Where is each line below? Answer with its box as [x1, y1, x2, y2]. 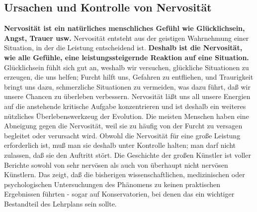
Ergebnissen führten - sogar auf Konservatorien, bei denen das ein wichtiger [4, 189, 235, 199]
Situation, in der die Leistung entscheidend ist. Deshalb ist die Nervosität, [4, 42, 243, 53]
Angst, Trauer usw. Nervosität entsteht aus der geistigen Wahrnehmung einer [4, 32, 249, 43]
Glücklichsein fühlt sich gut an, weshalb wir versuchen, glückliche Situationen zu [4, 62, 249, 72]
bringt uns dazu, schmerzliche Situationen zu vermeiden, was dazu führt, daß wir [4, 81, 251, 92]
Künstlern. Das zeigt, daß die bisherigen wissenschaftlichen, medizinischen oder [4, 169, 245, 180]
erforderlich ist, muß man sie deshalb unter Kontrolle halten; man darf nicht [4, 140, 236, 150]
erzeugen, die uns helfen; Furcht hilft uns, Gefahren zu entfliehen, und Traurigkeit [4, 72, 254, 82]
